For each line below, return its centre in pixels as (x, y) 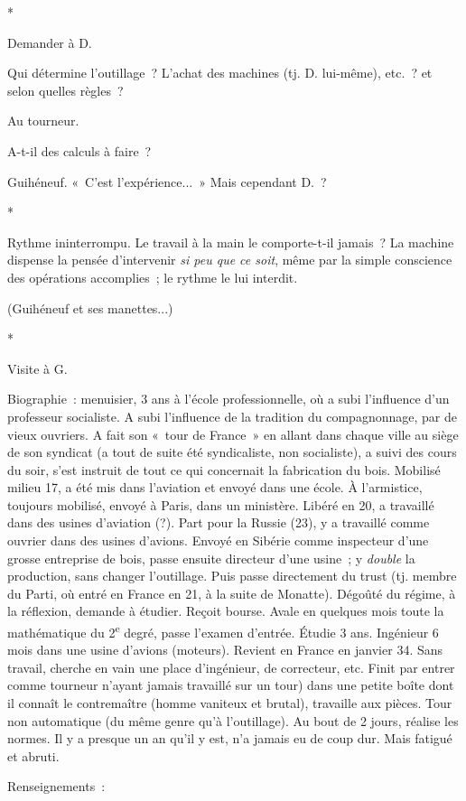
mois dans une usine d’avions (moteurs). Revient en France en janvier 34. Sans (225, 650)
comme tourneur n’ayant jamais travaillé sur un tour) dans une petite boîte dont (231, 685)
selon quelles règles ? (65, 90)
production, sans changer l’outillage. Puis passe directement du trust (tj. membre (232, 576)
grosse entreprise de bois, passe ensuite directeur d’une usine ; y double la (211, 558)
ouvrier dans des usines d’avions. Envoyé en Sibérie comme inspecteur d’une (218, 540)
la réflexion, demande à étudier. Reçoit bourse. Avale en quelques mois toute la (226, 611)
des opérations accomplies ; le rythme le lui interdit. (153, 277)
